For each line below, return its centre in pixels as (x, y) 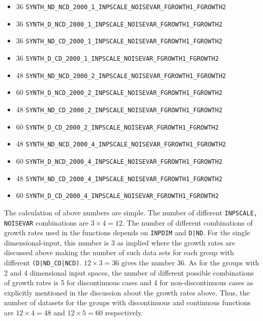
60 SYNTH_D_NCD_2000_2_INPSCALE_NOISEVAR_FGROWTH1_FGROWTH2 (119, 92)
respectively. (124, 313)
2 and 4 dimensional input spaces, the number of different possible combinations (129, 272)
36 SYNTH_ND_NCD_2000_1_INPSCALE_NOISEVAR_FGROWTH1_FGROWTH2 (121, 6)
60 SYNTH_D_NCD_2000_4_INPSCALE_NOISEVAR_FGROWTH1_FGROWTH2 (119, 160)
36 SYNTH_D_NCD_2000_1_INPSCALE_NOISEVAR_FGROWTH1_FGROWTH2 (119, 23)
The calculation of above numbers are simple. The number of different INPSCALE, (131, 212)
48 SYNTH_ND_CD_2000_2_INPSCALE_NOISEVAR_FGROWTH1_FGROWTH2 (119, 109)
